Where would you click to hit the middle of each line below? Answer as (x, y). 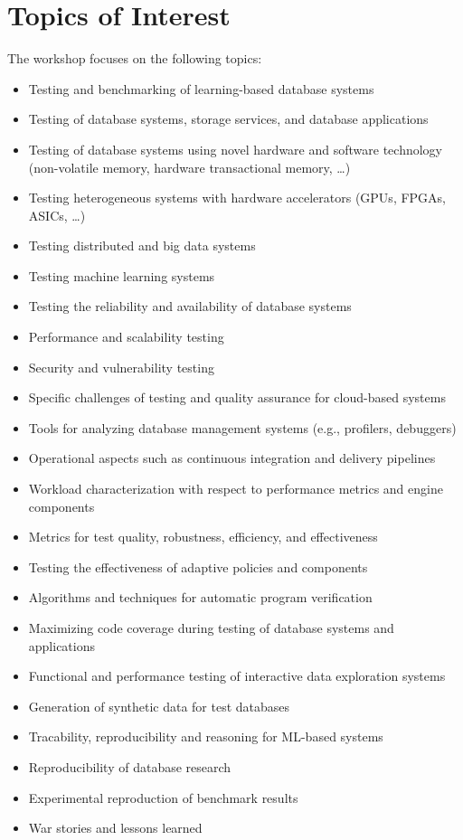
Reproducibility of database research (130, 766)
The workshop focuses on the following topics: (135, 58)
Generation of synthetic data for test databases (159, 706)
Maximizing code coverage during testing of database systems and (211, 628)
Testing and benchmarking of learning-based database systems (201, 88)
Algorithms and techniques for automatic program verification (200, 597)
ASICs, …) (57, 215)
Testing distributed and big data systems (142, 245)
